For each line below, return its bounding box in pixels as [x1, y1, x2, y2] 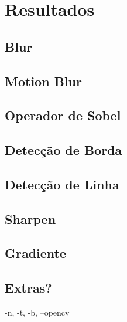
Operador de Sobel [5, 106, 121, 124]
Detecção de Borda [5, 141, 122, 159]
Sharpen [5, 209, 56, 228]
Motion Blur [5, 72, 82, 90]
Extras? [5, 279, 52, 297]
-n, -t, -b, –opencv [5, 306, 70, 318]
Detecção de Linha [5, 175, 119, 193]
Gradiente [5, 244, 67, 262]
